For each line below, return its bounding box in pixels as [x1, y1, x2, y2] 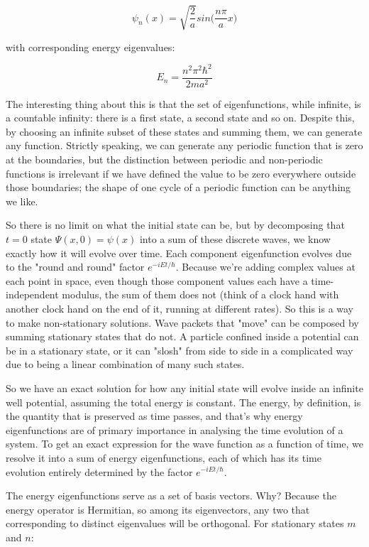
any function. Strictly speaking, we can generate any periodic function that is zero [6, 138, 363, 153]
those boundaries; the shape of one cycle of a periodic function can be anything [6, 180, 351, 195]
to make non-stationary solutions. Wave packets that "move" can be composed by [6, 315, 359, 330]
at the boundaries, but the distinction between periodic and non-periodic [6, 152, 323, 167]
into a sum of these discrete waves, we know [139, 232, 331, 247]
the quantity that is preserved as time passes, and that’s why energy [6, 408, 303, 423]
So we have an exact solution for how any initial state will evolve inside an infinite [6, 380, 363, 395]
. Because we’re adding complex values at [175, 259, 356, 274]
